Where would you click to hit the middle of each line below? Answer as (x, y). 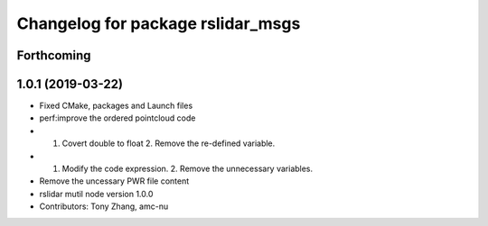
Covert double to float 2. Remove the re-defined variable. (169, 143)
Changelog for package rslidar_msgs (159, 23)
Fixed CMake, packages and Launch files (116, 106)
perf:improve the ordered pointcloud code (117, 118)
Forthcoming (54, 55)
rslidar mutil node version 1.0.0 (96, 194)
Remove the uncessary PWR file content (114, 181)
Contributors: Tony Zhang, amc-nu (104, 206)
